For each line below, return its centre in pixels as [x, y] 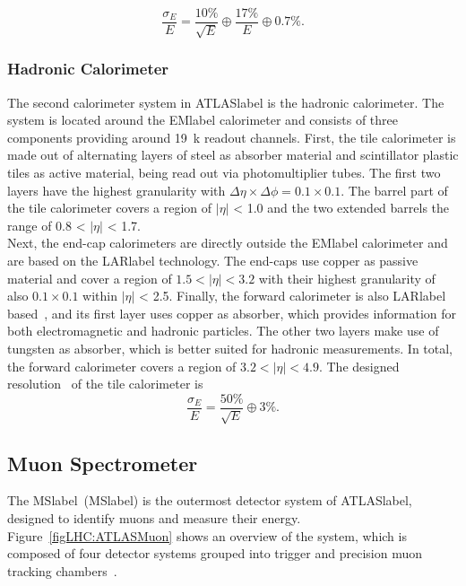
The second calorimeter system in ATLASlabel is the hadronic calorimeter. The [226, 102]
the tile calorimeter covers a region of [110, 208]
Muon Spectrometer [103, 463]
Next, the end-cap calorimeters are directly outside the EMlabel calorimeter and [228, 243]
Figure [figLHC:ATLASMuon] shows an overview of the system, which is [207, 535]
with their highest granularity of [347, 278]
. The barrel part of [394, 190]
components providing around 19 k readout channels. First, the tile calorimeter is [232, 137]
